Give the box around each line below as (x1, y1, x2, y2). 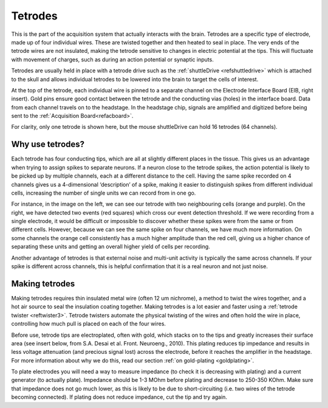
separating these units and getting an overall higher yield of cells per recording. (11, 243, 211, 251)
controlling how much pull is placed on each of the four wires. (11, 320, 166, 328)
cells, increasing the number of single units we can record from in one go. (11, 189, 196, 196)
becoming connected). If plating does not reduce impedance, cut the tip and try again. (11, 393, 228, 401)
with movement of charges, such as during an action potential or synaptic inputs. (11, 55, 214, 63)
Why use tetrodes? (11, 139, 85, 150)
